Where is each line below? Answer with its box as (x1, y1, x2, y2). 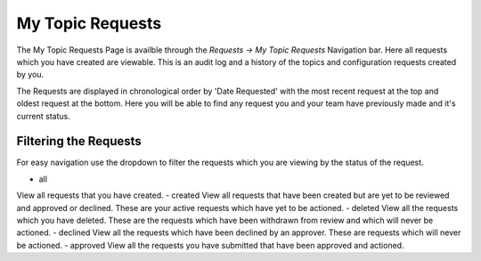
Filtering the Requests (16, 134, 142, 149)
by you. (16, 69, 45, 80)
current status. (16, 110, 70, 121)
